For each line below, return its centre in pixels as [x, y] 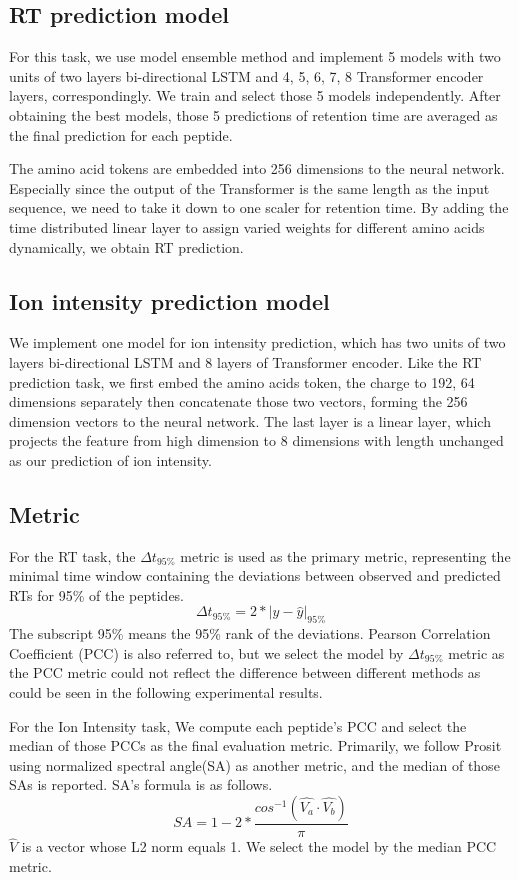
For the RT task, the [72, 555]
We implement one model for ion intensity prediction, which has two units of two [257, 342]
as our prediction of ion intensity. [110, 459]
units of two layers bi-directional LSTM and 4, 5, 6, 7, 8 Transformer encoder [246, 75]
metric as [476, 652]
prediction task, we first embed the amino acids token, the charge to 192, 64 [242, 381]
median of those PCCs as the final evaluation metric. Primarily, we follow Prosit [255, 745]
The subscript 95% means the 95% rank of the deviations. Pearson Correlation [250, 633]
